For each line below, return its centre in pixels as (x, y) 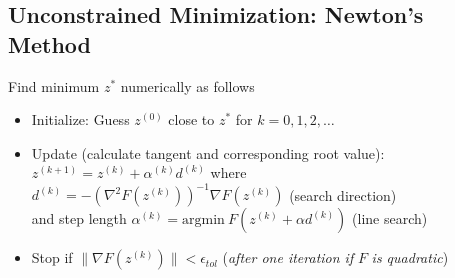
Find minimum (54, 85)
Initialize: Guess (80, 119)
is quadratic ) (410, 257)
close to (191, 119)
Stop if (52, 257)
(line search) (390, 218)
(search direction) (343, 194)
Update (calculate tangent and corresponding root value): (208, 152)
